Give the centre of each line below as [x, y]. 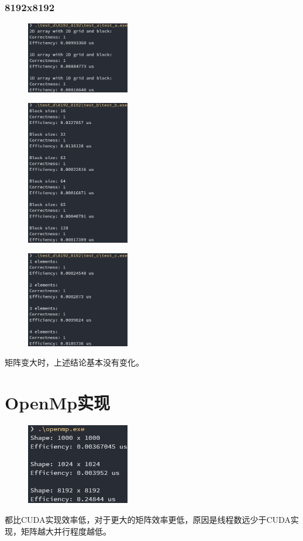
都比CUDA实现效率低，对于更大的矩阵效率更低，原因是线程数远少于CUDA [148, 520]
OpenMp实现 [58, 402]
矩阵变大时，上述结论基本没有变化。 [74, 362]
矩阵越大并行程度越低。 [66, 531]
